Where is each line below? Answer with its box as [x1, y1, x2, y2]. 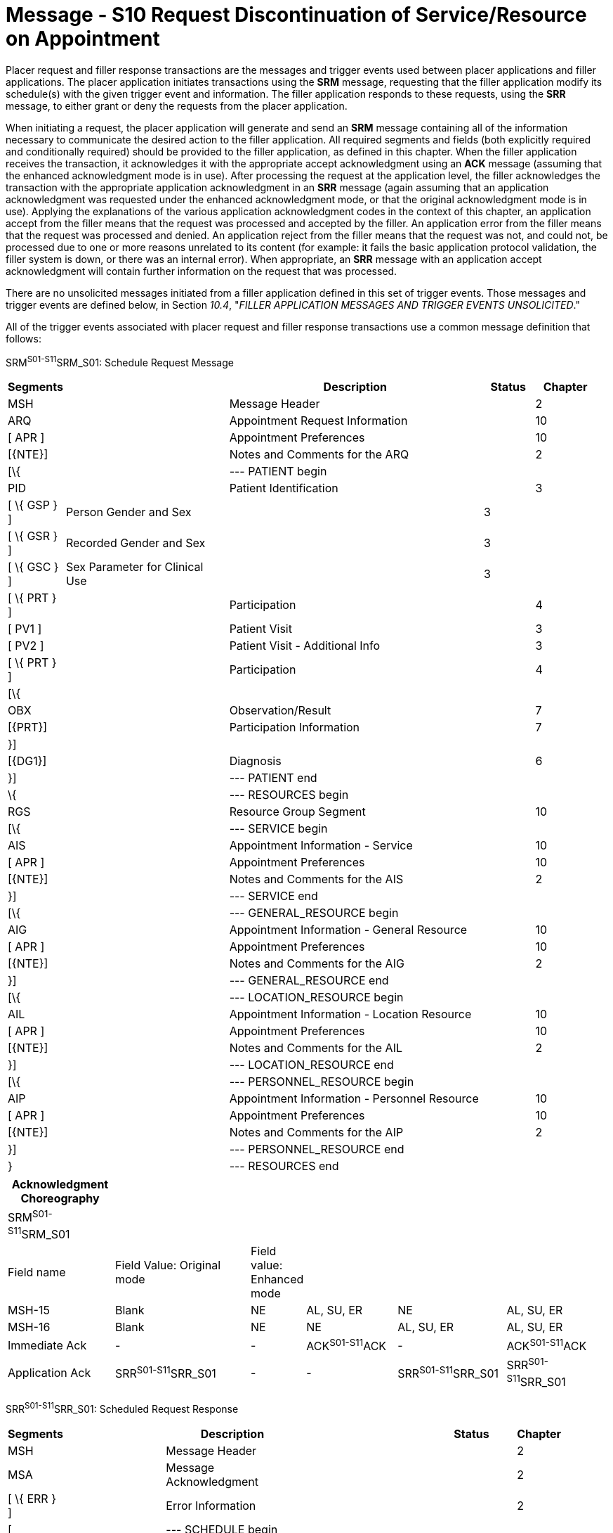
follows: [6, 332, 41, 345]
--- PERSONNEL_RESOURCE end [229, 1142, 404, 1157]
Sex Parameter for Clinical [65, 560, 204, 575]
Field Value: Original [114, 1258, 221, 1273]
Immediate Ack [8, 1338, 87, 1352]
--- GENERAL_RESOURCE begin [229, 906, 399, 921]
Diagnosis [229, 754, 282, 769]
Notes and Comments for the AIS [229, 872, 404, 887]
